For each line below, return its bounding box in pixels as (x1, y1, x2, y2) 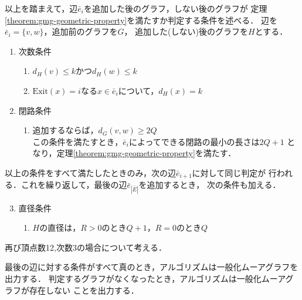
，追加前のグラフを (43, 25, 118, 38)
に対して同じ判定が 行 (192, 166, 277, 178)
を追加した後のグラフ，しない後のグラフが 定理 (84, 2, 267, 14)
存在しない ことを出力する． (29, 284, 139, 296)
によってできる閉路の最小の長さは (128, 135, 260, 147)
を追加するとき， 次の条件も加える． (138, 178, 281, 191)
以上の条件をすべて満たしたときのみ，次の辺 (5, 166, 176, 178)
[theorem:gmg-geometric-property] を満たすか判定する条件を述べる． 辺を (5, 14, 277, 26)
